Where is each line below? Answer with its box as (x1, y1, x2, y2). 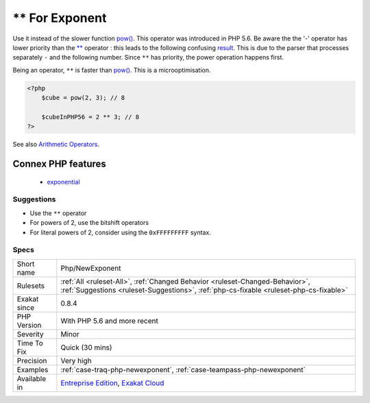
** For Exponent (12, 10, 107, 25)
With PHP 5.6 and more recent (60, 316, 159, 326)
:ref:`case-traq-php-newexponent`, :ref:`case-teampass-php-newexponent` (60, 365, 306, 374)
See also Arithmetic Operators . (12, 141, 99, 149)
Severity (16, 329, 44, 339)
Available (16, 374, 47, 383)
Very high (60, 356, 92, 365)
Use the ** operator (29, 209, 87, 217)
